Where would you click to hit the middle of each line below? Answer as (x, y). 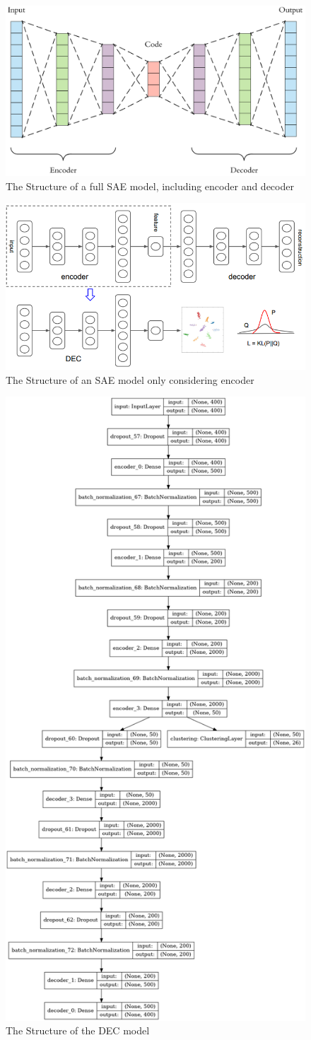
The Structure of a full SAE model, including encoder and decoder (150, 186)
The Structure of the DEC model (78, 1030)
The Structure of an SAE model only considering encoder (130, 379)
